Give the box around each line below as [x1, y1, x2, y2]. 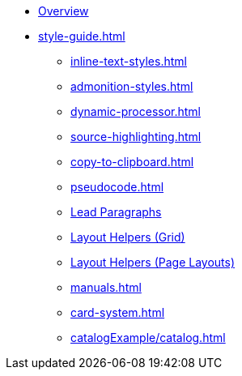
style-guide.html [38, 29, 125, 43]
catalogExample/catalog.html [70, 331, 226, 344]
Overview [38, 4, 89, 18]
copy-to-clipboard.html [70, 155, 194, 169]
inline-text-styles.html [70, 54, 187, 68]
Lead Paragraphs [70, 205, 162, 219]
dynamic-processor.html [70, 105, 202, 118]
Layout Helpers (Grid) [70, 230, 185, 244]
